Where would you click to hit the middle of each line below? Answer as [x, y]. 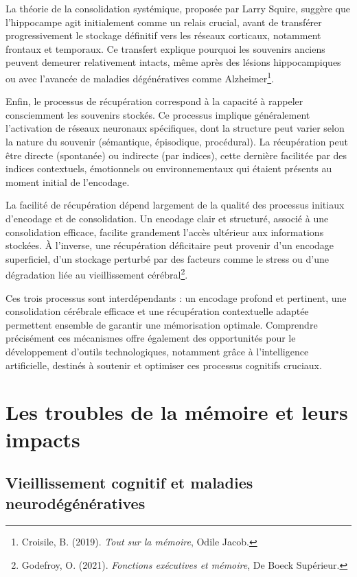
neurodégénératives [76, 503]
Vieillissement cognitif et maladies [129, 483]
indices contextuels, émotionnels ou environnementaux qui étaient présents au [169, 168]
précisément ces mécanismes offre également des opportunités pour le [151, 338]
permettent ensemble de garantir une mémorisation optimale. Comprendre [162, 324]
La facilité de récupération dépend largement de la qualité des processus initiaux [175, 205]
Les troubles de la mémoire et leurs [177, 412]
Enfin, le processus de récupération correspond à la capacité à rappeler [154, 101]
